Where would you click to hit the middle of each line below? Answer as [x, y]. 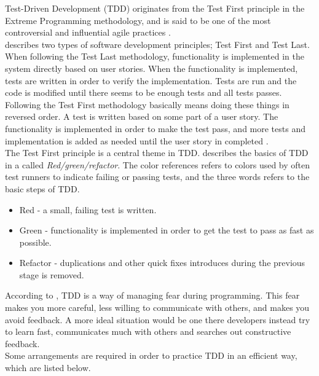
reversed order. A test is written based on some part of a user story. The [142, 116]
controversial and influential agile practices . [88, 32]
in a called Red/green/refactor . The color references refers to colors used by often [158, 164]
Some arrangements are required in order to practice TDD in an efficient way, [151, 355]
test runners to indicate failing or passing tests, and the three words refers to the [157, 177]
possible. [35, 242]
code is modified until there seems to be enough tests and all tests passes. [144, 92]
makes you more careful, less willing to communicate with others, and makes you [157, 307]
